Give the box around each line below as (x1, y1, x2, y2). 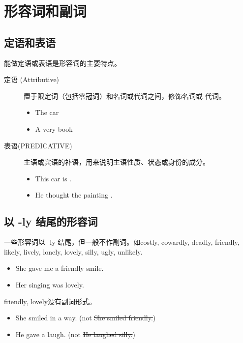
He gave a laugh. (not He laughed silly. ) (15, 329, 135, 339)
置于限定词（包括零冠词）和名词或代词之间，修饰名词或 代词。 (24, 90, 226, 101)
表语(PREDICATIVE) (4, 140, 72, 150)
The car (35, 107, 59, 117)
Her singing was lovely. (15, 279, 84, 289)
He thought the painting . (35, 190, 113, 200)
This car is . (35, 173, 72, 183)
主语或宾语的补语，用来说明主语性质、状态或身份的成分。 (24, 157, 210, 167)
